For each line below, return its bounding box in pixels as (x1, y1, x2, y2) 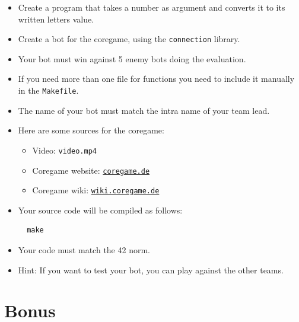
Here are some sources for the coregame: (18, 124, 164, 136)
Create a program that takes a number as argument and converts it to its (18, 1, 285, 13)
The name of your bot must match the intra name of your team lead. (18, 104, 270, 116)
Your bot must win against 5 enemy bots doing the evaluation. (18, 52, 246, 65)
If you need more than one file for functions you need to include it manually (18, 72, 295, 85)
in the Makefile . (18, 84, 79, 97)
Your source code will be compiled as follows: (18, 203, 183, 216)
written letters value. (18, 12, 94, 25)
